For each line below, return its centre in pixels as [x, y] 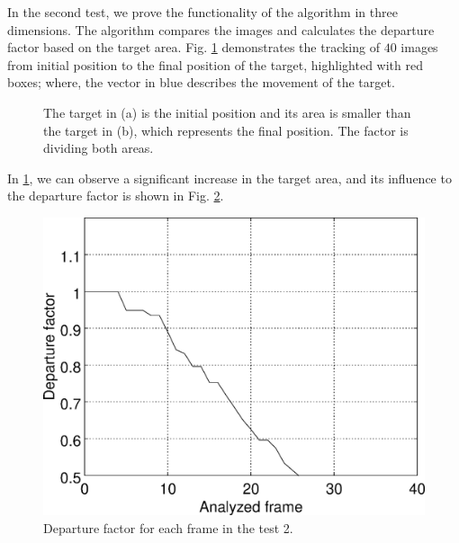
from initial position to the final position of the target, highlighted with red [215, 64]
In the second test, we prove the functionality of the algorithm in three [202, 12]
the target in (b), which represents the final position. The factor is [226, 130]
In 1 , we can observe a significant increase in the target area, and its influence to [229, 178]
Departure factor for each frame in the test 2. [168, 527]
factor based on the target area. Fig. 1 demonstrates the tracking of [193, 47]
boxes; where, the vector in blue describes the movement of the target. [201, 82]
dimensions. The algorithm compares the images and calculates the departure [221, 29]
